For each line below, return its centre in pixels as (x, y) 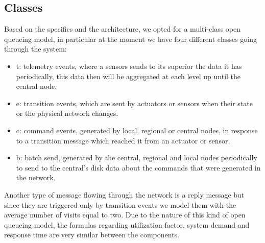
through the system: (35, 49)
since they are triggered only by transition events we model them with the (120, 204)
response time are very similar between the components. (92, 235)
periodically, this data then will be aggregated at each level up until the (128, 76)
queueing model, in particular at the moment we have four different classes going (131, 39)
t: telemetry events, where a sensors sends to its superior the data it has (129, 66)
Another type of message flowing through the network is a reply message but (124, 194)
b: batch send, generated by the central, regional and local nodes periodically (137, 157)
